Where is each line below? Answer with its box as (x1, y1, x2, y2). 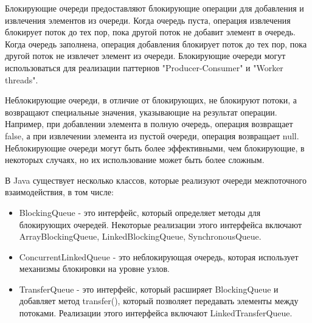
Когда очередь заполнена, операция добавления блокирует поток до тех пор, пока (5, 37, 307, 50)
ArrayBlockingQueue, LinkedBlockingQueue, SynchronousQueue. (19, 230, 262, 243)
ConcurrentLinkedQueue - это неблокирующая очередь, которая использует (19, 250, 299, 263)
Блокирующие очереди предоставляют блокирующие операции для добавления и (5, 2, 304, 14)
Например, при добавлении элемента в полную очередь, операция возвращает (5, 117, 293, 130)
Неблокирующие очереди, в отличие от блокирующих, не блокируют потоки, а (5, 94, 297, 106)
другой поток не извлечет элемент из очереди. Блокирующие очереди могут (5, 49, 286, 62)
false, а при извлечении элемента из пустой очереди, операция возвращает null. (5, 129, 299, 142)
